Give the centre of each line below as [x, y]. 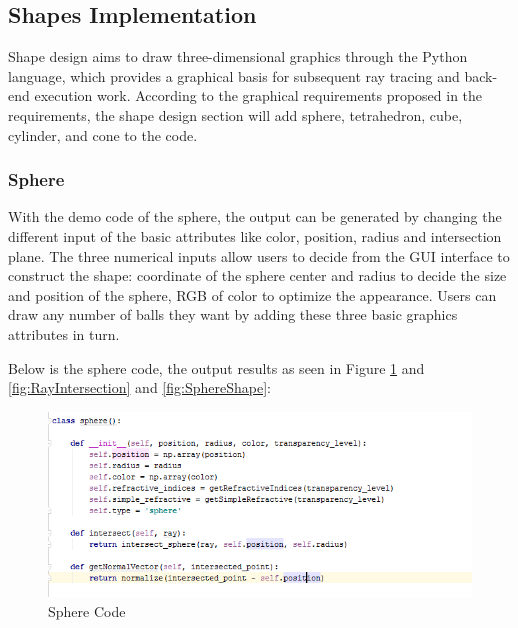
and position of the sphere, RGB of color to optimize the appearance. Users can [252, 294]
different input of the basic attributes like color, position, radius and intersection [255, 235]
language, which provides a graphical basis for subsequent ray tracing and [234, 75]
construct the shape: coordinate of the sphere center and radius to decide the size [257, 275]
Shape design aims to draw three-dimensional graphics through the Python [238, 56]
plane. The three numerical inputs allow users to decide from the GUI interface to [259, 255]
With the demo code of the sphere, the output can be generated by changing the [255, 216]
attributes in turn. [64, 333]
